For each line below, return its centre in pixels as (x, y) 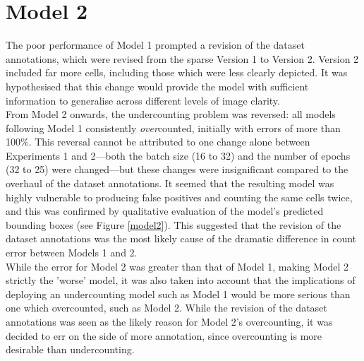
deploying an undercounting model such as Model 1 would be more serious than (178, 294)
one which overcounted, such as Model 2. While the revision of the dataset (166, 308)
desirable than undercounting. (70, 349)
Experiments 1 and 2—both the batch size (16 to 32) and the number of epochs (178, 155)
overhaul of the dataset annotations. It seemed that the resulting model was (170, 183)
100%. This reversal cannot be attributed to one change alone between (158, 142)
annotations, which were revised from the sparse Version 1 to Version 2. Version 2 (182, 58)
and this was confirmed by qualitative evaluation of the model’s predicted (165, 211)
